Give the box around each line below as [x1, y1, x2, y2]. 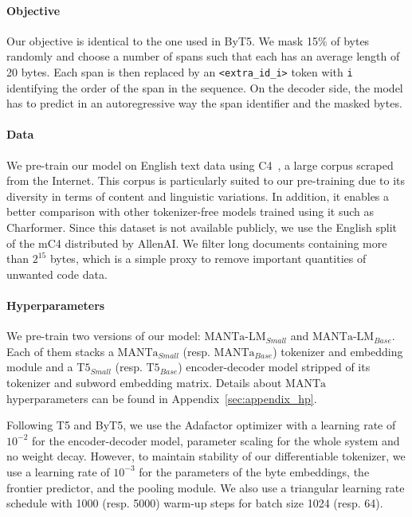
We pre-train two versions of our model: [6, 327, 201, 344]
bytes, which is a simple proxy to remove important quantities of [49, 250, 367, 267]
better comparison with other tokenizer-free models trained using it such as [6, 203, 375, 220]
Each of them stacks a [6, 343, 114, 359]
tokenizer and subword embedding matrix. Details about [6, 374, 282, 390]
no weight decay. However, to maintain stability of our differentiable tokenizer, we [6, 448, 406, 464]
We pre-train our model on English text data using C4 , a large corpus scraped [6, 156, 394, 173]
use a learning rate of [6, 463, 110, 480]
